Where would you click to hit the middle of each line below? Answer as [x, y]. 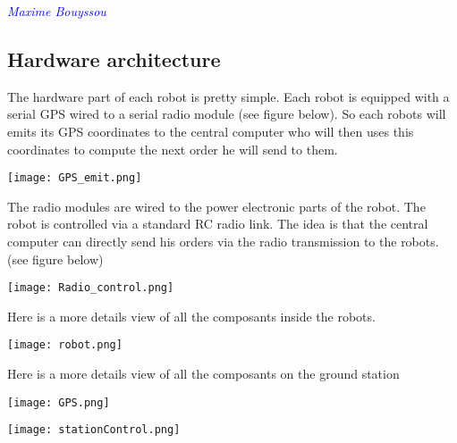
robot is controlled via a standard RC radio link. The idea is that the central [218, 224]
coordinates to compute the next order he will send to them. [173, 149]
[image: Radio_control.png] [91, 288]
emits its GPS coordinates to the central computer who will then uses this [211, 131]
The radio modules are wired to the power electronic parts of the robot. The [216, 206]
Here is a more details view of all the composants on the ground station [203, 374]
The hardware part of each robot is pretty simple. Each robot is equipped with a [228, 96]
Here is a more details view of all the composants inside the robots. [191, 316]
